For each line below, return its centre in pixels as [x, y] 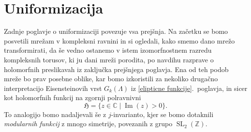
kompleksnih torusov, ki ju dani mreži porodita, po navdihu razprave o [109, 59]
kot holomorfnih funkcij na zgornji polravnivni [73, 97]
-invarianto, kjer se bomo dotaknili [162, 114]
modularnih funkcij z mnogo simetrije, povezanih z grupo [88, 124]
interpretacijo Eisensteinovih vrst [53, 88]
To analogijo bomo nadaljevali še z [55, 114]
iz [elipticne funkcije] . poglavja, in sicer [189, 88]
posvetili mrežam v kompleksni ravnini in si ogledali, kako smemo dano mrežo [119, 40]
